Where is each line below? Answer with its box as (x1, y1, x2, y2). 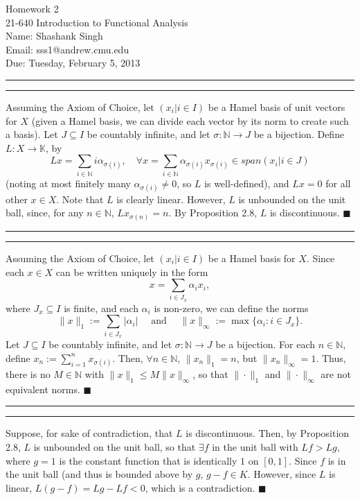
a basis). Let (6, 127, 58, 141)
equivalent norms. (6, 381, 80, 396)
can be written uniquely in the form (55, 264, 208, 279)
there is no (6, 367, 51, 381)
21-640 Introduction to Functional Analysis (6, 15, 188, 29)
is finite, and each (64, 300, 138, 315)
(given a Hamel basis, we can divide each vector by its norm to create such (31, 113, 349, 128)
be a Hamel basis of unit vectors (208, 99, 345, 114)
